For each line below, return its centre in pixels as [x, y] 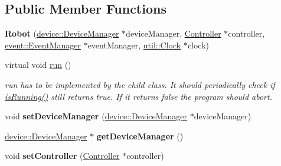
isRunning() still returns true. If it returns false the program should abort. [138, 96]
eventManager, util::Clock [134, 45]
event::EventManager [43, 45]
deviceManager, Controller [174, 33]
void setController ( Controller [62, 156]
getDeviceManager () [140, 136]
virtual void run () [38, 65]
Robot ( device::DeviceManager [62, 33]
